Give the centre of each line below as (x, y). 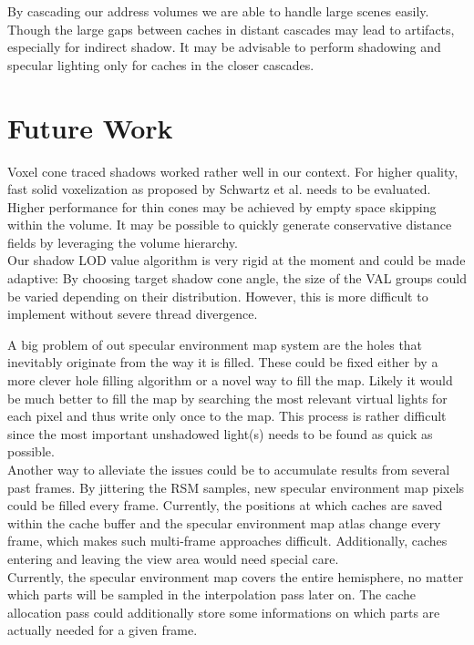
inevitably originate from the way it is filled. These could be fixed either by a (223, 362)
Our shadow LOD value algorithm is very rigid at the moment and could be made (237, 260)
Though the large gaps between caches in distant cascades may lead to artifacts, (231, 29)
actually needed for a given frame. (103, 630)
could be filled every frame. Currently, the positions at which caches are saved (225, 505)
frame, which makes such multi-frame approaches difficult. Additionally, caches (227, 541)
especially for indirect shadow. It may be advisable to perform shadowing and (224, 47)
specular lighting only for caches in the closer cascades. (161, 64)
